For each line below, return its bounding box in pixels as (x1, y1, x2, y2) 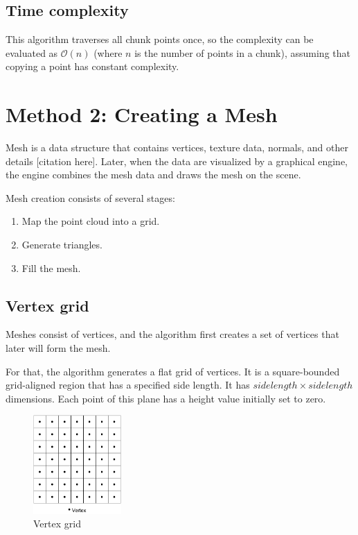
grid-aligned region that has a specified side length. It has (6, 377, 250, 392)
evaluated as (6, 45, 58, 60)
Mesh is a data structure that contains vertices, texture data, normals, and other (6, 140, 348, 155)
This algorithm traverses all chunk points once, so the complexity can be (6, 32, 314, 46)
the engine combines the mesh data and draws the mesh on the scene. (6, 167, 301, 182)
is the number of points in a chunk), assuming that (134, 45, 350, 60)
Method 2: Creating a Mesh (6, 100, 278, 128)
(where (93, 45, 123, 60)
